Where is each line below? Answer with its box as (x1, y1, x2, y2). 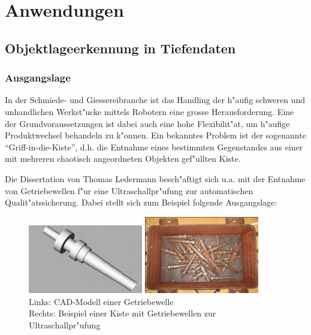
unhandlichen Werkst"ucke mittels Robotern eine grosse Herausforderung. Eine (5, 105, 294, 117)
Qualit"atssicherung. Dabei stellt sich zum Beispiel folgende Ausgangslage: (5, 196, 277, 209)
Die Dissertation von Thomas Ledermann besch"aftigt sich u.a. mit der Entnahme (5, 172, 306, 185)
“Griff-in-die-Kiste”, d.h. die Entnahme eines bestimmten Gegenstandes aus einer (5, 140, 303, 153)
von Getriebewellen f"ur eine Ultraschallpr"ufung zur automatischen (5, 184, 253, 197)
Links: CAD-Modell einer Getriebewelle (29, 295, 174, 307)
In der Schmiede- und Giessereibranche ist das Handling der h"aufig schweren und (5, 93, 305, 106)
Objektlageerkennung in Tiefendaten (5, 38, 236, 57)
